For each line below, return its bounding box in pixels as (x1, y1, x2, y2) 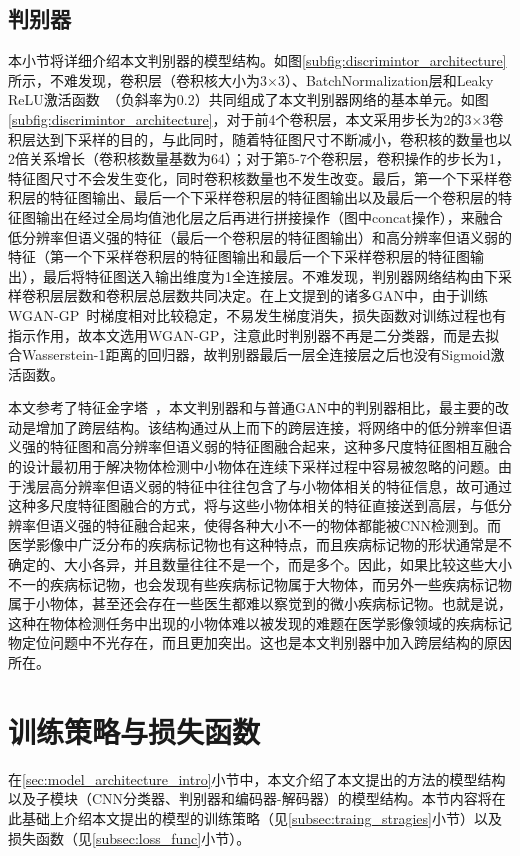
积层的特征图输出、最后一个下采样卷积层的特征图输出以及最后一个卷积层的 (8, 187, 498, 208)
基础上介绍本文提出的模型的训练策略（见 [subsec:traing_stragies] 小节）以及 (21, 807, 502, 828)
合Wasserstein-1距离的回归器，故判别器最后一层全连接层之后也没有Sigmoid (8, 344, 491, 365)
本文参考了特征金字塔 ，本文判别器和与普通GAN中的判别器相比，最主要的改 (8, 397, 509, 418)
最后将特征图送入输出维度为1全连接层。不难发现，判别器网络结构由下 (42, 265, 498, 286)
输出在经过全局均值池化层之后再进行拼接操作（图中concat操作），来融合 (35, 206, 503, 227)
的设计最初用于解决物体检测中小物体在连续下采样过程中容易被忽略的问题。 (8, 456, 498, 477)
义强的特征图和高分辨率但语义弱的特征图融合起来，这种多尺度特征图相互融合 (8, 436, 512, 457)
